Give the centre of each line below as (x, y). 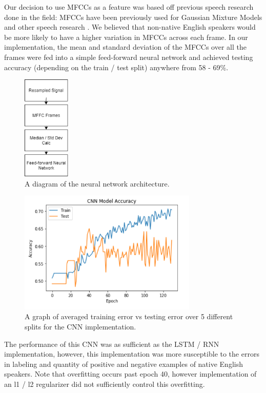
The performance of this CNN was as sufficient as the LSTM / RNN (112, 344)
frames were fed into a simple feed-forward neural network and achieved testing (129, 57)
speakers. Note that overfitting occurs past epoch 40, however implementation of (130, 374)
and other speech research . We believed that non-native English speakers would (130, 27)
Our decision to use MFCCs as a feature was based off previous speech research (129, 7)
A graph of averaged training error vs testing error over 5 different (129, 316)
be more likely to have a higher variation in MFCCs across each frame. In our (126, 37)
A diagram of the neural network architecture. (97, 183)
